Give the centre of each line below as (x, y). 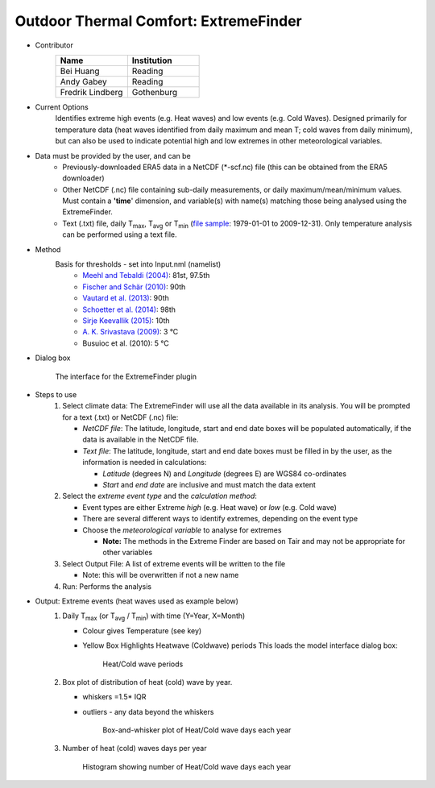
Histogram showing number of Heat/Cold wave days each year (187, 766)
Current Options (62, 107)
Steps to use (56, 394)
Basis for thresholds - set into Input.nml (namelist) (138, 264)
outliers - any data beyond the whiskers (148, 711)
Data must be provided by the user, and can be (113, 156)
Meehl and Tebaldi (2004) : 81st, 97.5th (146, 276)
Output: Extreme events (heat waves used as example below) (137, 601)
